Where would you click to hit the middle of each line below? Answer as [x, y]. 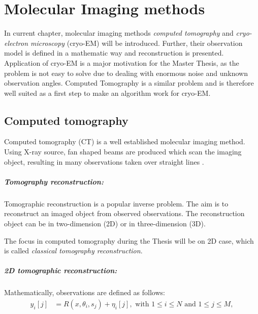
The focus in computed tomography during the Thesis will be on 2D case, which [129, 240]
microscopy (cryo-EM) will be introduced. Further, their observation [137, 43]
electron [16, 43]
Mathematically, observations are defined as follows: [85, 292]
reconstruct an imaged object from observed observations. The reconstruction [124, 213]
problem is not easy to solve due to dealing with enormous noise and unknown [126, 73]
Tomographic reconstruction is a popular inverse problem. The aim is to [116, 203]
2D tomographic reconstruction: [61, 270]
